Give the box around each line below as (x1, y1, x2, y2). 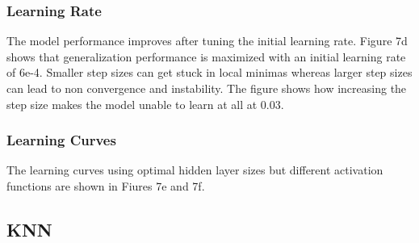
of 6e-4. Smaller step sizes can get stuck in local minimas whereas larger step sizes (6, 64, 413, 81)
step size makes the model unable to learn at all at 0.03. (6, 95, 284, 112)
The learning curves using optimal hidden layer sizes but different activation (6, 161, 383, 178)
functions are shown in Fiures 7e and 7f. (6, 178, 205, 194)
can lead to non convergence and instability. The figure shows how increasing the (6, 80, 407, 96)
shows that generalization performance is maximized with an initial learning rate (6, 48, 406, 65)
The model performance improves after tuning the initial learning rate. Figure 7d (6, 32, 408, 49)
